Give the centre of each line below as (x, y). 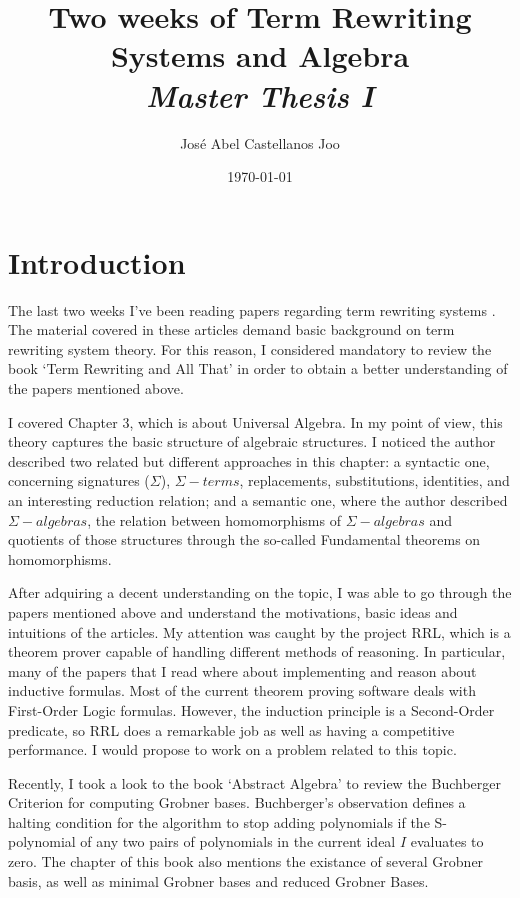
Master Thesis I (260, 95)
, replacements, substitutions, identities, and (374, 480)
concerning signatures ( (79, 480)
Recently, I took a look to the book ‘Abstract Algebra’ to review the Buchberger (254, 782)
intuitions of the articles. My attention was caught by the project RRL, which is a (259, 631)
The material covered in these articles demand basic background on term (231, 329)
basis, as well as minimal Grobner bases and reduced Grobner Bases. (218, 880)
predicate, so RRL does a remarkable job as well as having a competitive (231, 729)
